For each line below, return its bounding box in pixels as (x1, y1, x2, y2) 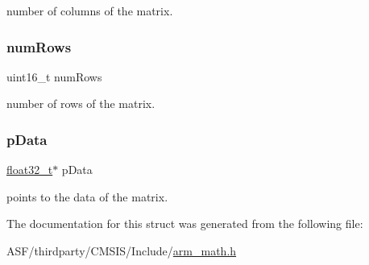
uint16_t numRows (6, 68, 102, 85)
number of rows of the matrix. (6, 95, 155, 112)
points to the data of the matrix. (6, 188, 168, 205)
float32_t (6, 161, 53, 178)
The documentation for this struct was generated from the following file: (6, 215, 363, 232)
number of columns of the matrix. (6, 2, 173, 19)
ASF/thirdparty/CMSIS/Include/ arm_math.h (6, 242, 237, 259)
